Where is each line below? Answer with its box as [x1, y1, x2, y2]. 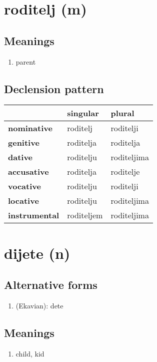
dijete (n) [4, 242, 70, 263]
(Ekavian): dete [15, 300, 63, 310]
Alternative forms [4, 277, 97, 292]
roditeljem [67, 209, 103, 221]
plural [110, 107, 134, 119]
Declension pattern [4, 81, 104, 96]
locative [8, 195, 39, 207]
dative [8, 151, 33, 163]
